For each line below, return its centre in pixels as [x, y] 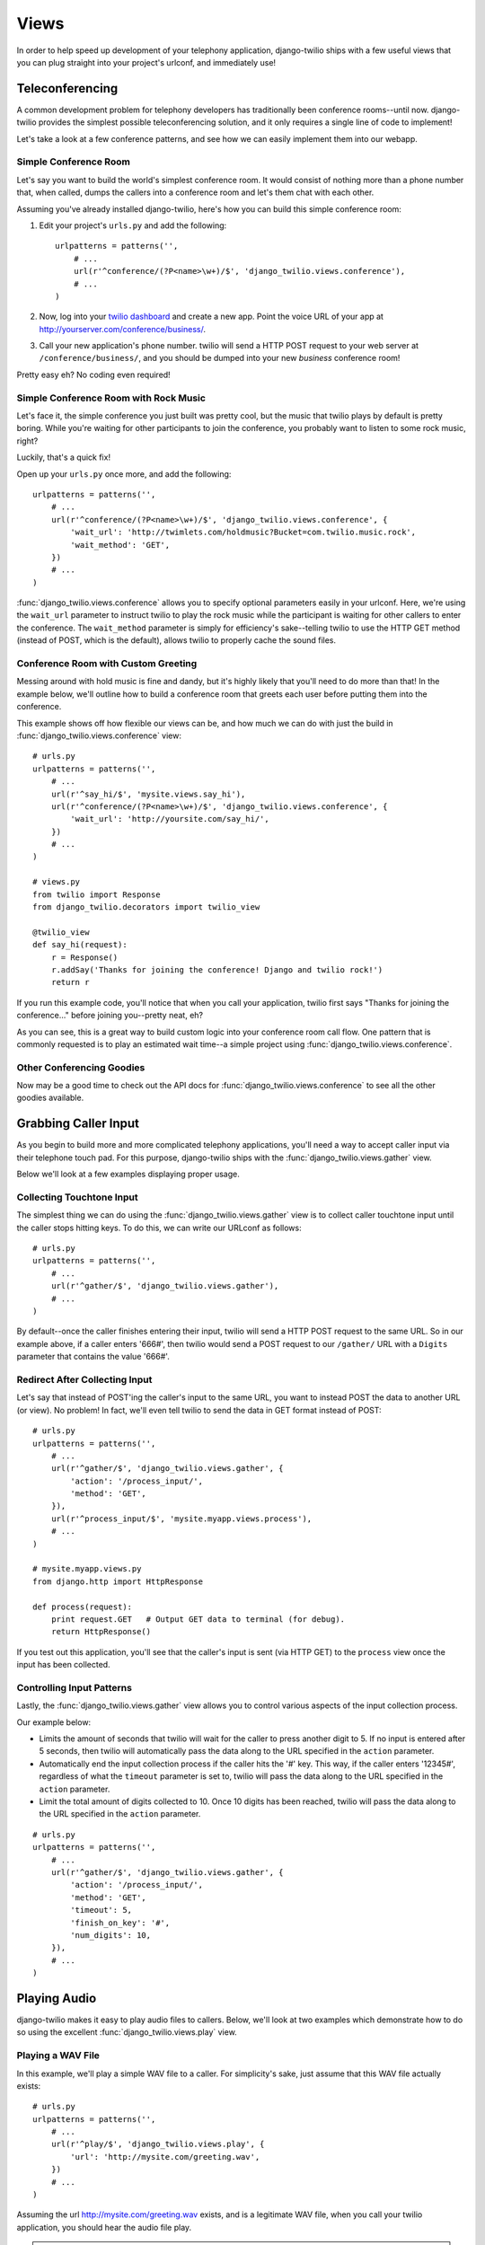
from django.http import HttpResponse [118, 1581]
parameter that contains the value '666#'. [93, 1357]
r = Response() [84, 957]
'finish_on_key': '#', [120, 1923]
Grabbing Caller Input [78, 1124]
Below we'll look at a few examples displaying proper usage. [128, 1174]
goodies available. [50, 1098]
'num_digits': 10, [111, 1935]
